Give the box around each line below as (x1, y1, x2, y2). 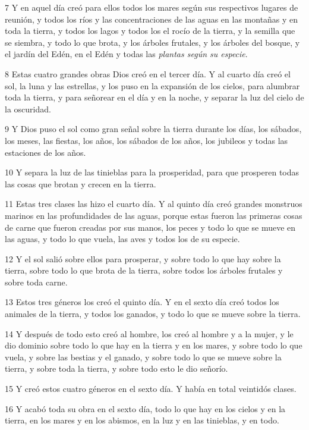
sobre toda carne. (5, 275, 68, 288)
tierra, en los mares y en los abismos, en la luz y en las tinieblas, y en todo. (5, 414, 279, 426)
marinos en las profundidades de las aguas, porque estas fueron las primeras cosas (5, 209, 302, 221)
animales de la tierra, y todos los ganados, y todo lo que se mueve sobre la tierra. (5, 307, 301, 320)
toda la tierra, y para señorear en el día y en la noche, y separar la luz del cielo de (5, 91, 304, 103)
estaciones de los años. (5, 146, 86, 158)
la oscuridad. (5, 102, 51, 115)
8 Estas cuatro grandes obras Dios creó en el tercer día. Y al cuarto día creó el (5, 67, 291, 80)
